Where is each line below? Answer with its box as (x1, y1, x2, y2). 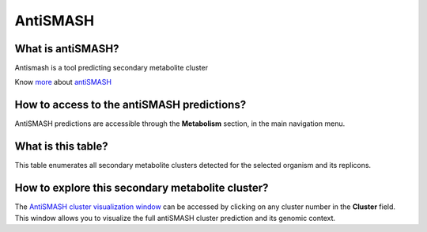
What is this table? (14, 139, 108, 154)
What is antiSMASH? (14, 42, 119, 55)
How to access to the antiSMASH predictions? (14, 98, 247, 112)
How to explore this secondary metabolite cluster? (14, 181, 269, 195)
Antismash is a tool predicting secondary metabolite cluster (14, 63, 209, 73)
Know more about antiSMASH (14, 78, 112, 87)
